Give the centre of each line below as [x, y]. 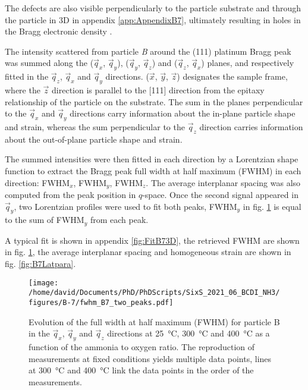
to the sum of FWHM [45, 220]
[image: [44, 283]
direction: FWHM [37, 182]
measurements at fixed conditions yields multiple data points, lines [150, 358]
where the [23, 89]
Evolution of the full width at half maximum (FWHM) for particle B [154, 321]
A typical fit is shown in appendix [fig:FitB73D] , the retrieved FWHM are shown [152, 240]
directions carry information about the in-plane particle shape [183, 113]
